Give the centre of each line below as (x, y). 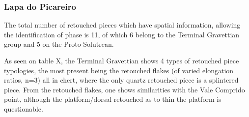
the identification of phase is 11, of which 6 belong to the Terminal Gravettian (122, 34)
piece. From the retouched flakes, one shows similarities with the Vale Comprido (124, 89)
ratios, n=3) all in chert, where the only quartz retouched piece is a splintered (121, 80)
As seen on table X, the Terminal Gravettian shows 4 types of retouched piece (122, 60)
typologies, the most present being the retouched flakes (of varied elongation (119, 70)
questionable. (24, 108)
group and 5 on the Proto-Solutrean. (59, 44)
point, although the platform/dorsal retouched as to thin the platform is (113, 99)
